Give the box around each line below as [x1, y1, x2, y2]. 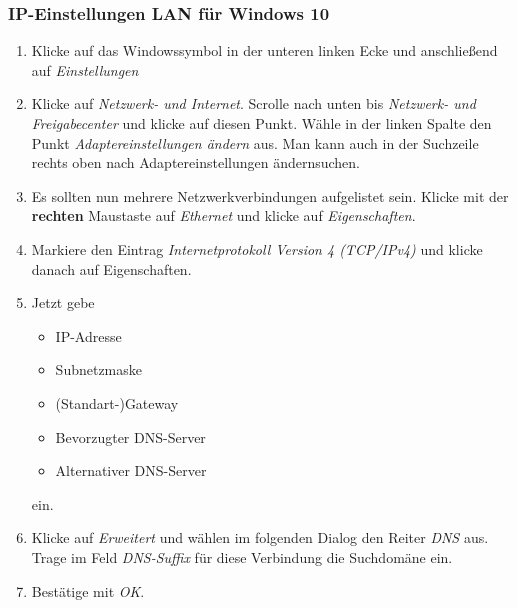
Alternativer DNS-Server [55, 460, 207, 481]
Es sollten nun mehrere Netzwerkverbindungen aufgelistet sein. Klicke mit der [31, 185, 509, 206]
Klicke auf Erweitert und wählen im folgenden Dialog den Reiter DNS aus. [31, 527, 489, 548]
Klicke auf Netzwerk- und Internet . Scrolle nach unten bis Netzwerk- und [31, 93, 476, 114]
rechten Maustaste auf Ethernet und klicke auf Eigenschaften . [31, 205, 416, 226]
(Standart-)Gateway [55, 392, 179, 413]
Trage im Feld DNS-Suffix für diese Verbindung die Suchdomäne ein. [31, 546, 453, 567]
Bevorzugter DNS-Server [55, 426, 206, 447]
